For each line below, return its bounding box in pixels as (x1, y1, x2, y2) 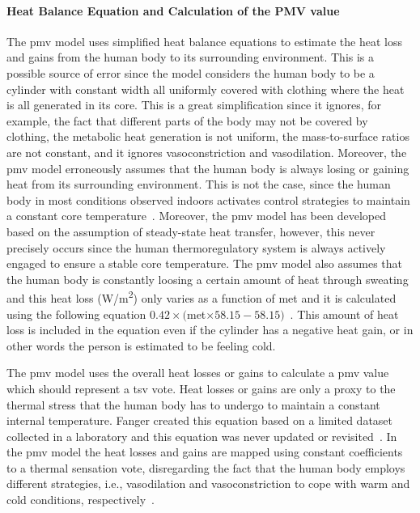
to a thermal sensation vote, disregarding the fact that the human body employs (6, 459, 405, 476)
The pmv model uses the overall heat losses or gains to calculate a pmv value (6, 364, 389, 381)
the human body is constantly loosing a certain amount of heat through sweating (6, 270, 409, 287)
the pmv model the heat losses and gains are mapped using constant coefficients (6, 443, 403, 460)
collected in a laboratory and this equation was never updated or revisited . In (6, 427, 397, 444)
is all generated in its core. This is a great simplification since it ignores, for (6, 96, 382, 113)
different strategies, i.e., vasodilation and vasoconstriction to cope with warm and (6, 475, 410, 492)
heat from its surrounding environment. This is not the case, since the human (6, 176, 391, 193)
